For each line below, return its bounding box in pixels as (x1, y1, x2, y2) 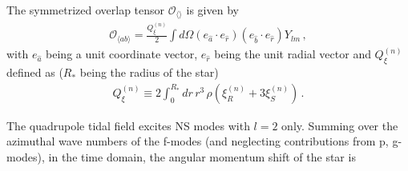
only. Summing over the (281, 117, 398, 133)
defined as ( (6, 64, 63, 81)
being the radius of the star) (79, 64, 219, 81)
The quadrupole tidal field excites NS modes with (6, 117, 250, 133)
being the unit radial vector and (214, 46, 371, 62)
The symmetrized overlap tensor (6, 2, 165, 18)
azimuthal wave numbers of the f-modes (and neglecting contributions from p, (6, 133, 389, 149)
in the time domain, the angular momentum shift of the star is (48, 148, 356, 165)
